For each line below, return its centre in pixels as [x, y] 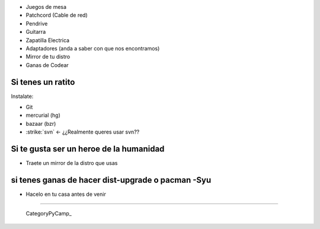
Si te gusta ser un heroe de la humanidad [88, 149]
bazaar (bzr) [41, 123]
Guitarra [36, 32]
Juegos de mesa [46, 7]
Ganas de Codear [47, 65]
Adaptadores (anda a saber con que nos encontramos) [93, 48]
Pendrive [37, 23]
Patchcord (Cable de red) [57, 15]
